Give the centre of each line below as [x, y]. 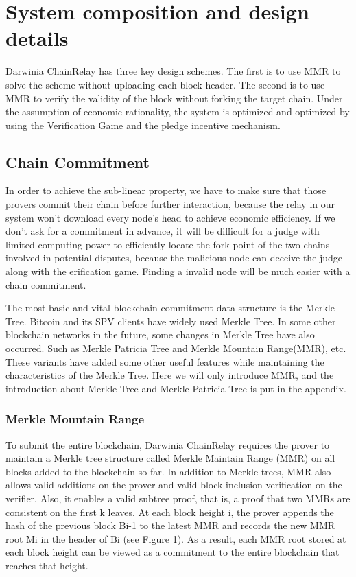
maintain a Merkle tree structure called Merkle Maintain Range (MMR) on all [170, 458]
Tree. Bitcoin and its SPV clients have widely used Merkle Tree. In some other [171, 321]
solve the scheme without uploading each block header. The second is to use [165, 84]
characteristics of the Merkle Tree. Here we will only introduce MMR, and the [170, 375]
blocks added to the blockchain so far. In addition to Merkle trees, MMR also [168, 471]
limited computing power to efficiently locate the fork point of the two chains [168, 244]
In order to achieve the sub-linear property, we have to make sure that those [166, 190]
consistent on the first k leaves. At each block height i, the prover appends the [170, 511]
